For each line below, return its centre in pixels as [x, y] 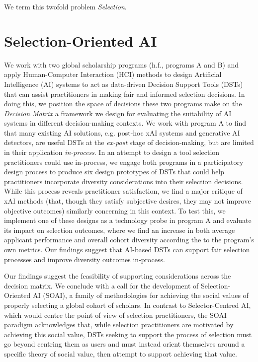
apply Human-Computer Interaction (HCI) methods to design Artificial [113, 74]
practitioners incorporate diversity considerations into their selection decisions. [124, 181]
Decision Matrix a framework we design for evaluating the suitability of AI [118, 113]
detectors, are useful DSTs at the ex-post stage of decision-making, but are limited [129, 142]
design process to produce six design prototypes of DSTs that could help [114, 172]
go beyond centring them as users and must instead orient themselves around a [125, 344]
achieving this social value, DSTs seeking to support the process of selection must [128, 334]
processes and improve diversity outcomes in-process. [85, 259]
